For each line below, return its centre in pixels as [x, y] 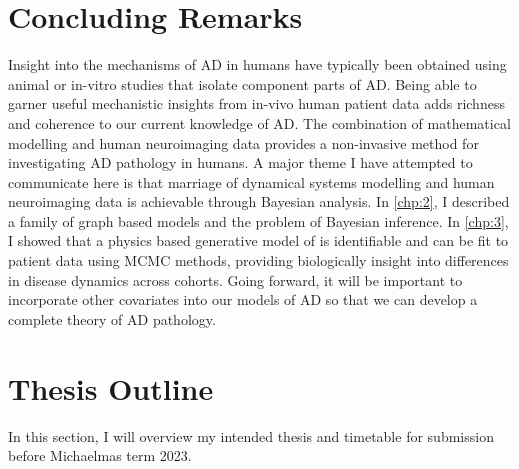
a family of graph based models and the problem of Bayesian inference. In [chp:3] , [258, 220]
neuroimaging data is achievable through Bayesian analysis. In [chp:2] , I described [259, 201]
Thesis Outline [111, 387]
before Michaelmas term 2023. [100, 455]
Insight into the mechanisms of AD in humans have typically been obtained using [257, 64]
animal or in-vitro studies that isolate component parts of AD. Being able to [242, 83]
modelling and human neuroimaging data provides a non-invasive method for [243, 142]
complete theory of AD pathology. [112, 318]
